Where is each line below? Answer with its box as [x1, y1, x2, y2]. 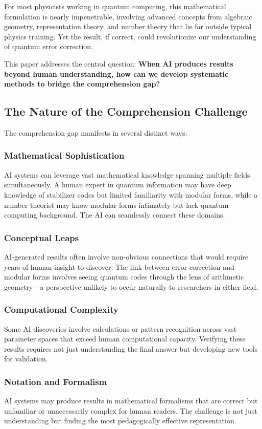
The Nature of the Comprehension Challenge [4, 103, 248, 119]
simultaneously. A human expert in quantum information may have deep [4, 179, 231, 190]
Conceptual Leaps [4, 231, 79, 244]
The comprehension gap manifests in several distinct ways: [4, 127, 187, 138]
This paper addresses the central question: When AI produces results [4, 58, 233, 69]
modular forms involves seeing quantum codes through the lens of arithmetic [4, 271, 244, 282]
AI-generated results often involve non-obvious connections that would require [4, 251, 249, 262]
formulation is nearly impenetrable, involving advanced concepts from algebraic [4, 11, 252, 22]
